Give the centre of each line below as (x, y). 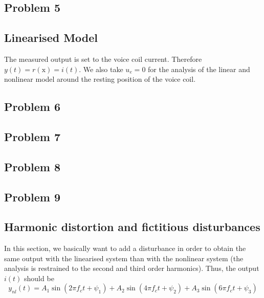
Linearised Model (51, 38)
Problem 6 (32, 107)
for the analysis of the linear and (199, 69)
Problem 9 (32, 197)
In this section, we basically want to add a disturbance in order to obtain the (125, 248)
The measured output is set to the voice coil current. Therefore (103, 59)
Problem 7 (32, 136)
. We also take (101, 69)
